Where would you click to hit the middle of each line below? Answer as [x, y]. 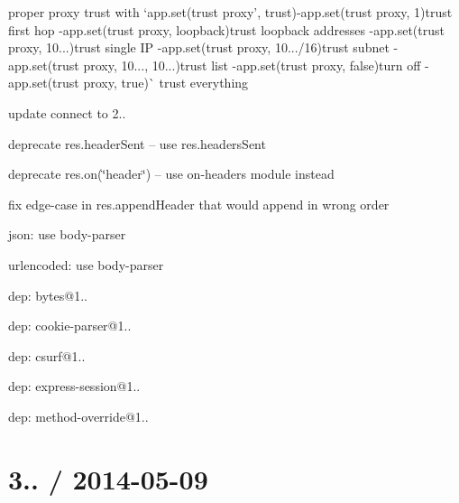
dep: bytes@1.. [48, 295]
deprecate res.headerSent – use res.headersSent [137, 143]
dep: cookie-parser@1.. [70, 326]
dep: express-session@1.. [74, 386]
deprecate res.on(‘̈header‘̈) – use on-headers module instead [171, 174]
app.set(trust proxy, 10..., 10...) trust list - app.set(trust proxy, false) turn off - [219, 65]
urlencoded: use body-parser [86, 264]
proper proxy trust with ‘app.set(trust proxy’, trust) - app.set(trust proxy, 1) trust [230, 12]
